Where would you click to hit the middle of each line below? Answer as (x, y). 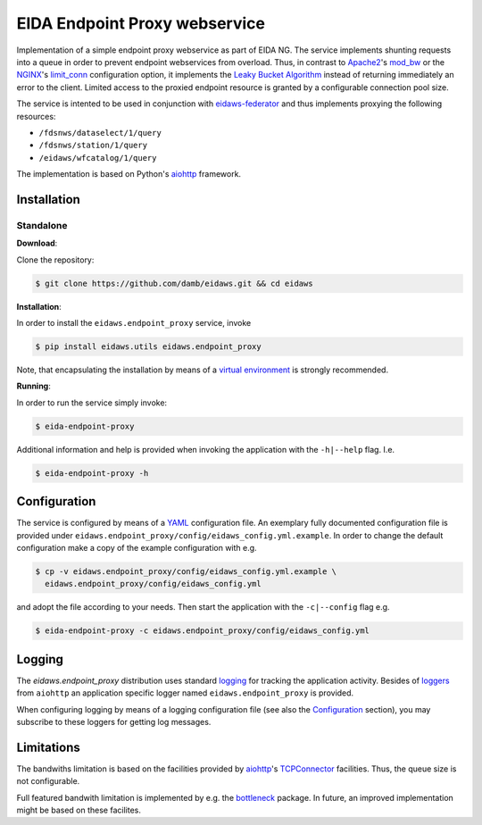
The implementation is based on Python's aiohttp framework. (129, 174)
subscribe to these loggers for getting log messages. (114, 721)
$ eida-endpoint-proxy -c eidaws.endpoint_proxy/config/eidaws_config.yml (203, 631)
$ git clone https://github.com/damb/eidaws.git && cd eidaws (174, 283)
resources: (36, 116)
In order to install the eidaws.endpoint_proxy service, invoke (134, 322)
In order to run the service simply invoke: (92, 403)
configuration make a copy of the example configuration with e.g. (137, 547)
